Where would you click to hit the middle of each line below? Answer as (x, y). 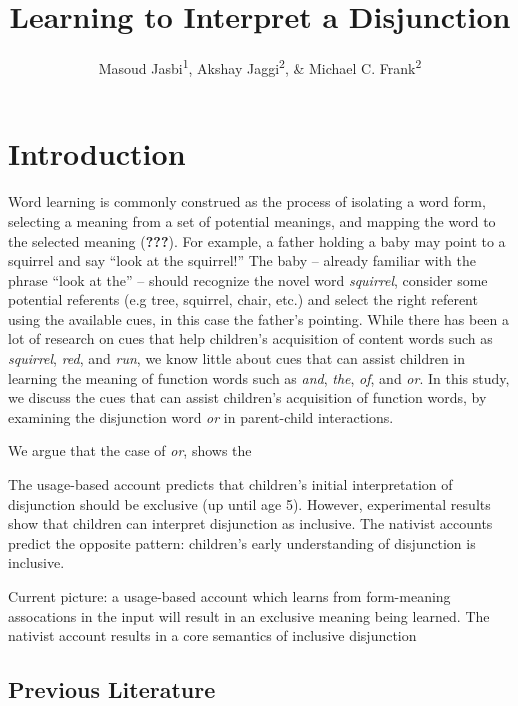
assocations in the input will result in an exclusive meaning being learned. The (249, 615)
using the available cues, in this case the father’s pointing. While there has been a (259, 318)
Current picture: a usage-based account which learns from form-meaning (229, 596)
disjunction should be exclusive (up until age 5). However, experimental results (249, 503)
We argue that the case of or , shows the (130, 450)
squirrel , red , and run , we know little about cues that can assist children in (237, 358)
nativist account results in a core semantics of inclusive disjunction (212, 635)
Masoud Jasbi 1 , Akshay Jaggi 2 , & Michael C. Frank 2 (260, 66)
